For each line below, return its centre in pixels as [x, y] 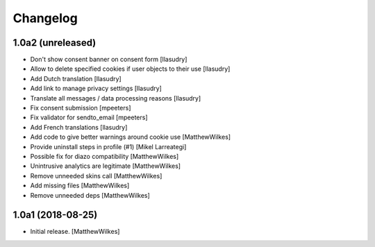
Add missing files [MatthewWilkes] [80, 186]
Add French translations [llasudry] [79, 127]
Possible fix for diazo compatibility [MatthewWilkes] [105, 156]
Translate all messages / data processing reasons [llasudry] [116, 98]
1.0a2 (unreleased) [55, 43]
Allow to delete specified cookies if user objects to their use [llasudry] [130, 69]
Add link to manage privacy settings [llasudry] [96, 88]
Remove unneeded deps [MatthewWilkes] [90, 195]
